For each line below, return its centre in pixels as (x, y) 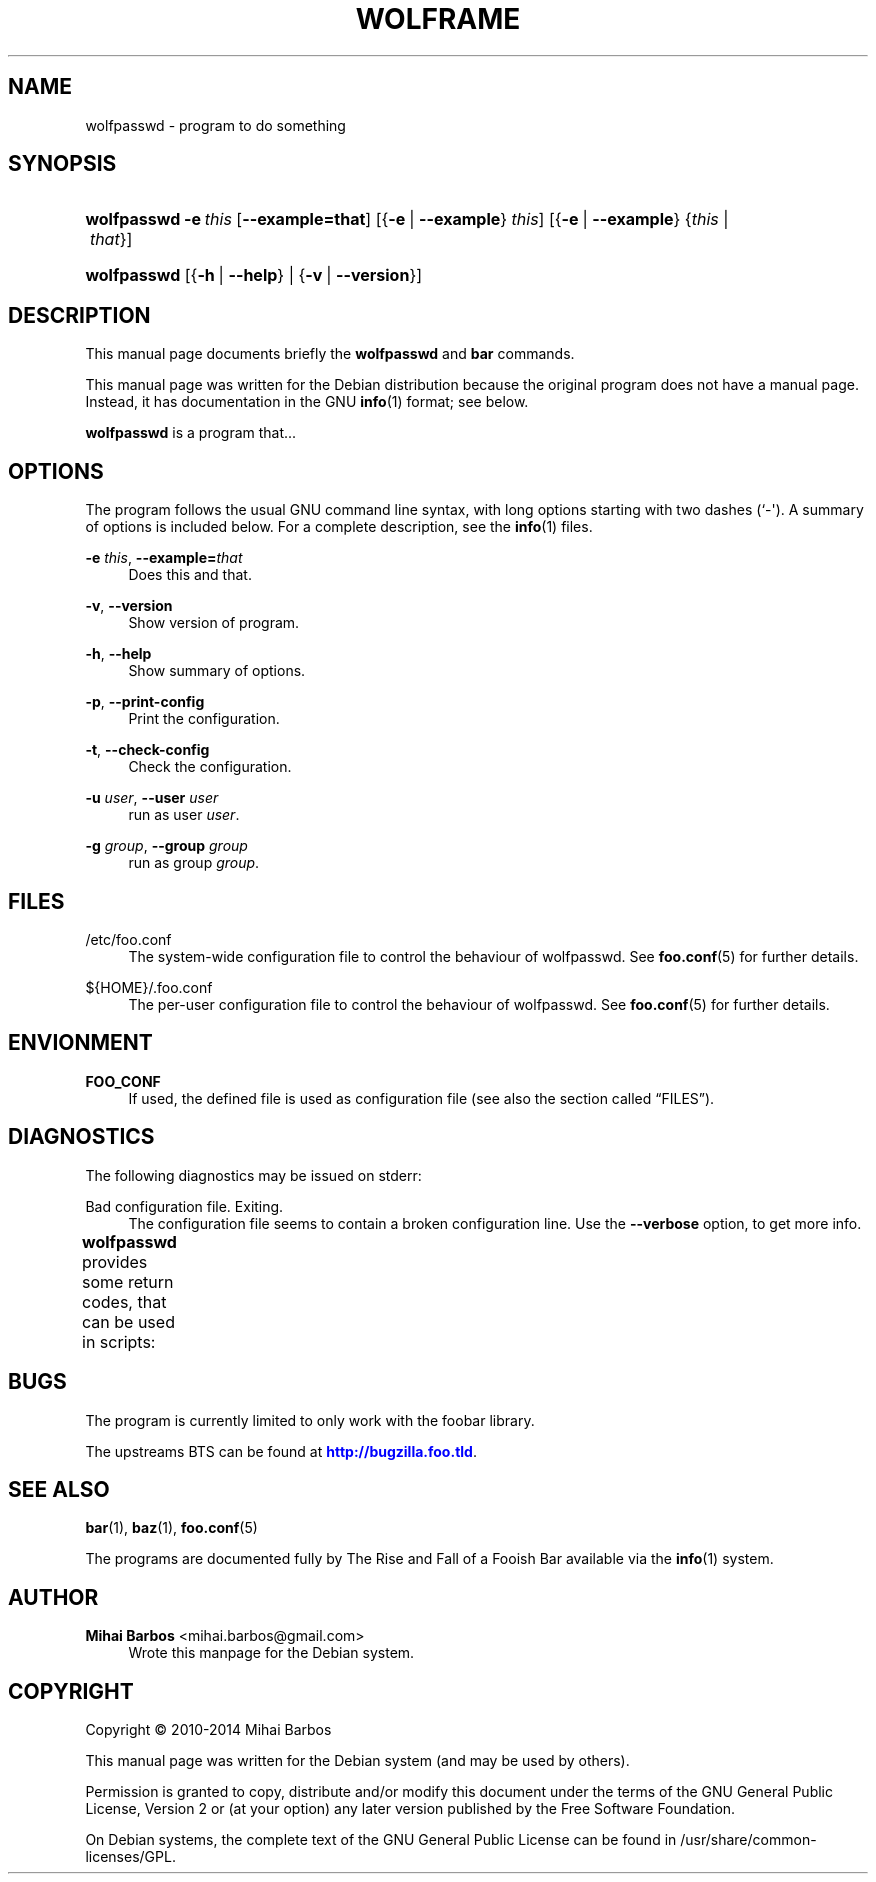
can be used (128, 1321)
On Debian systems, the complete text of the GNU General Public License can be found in (381, 1840)
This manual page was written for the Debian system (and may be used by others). (357, 1761)
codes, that (124, 1301)
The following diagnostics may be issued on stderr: (253, 1175)
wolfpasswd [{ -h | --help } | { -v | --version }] (254, 275)
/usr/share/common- (748, 1840)
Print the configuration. (204, 719)
